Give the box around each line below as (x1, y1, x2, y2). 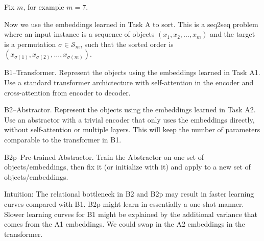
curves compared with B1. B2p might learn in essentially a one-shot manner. (4, 198, 244, 209)
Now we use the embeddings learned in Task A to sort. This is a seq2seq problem (4, 18, 258, 29)
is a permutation (4, 38, 56, 49)
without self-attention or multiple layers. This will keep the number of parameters (4, 124, 260, 135)
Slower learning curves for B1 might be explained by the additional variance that (4, 208, 257, 219)
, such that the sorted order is (80, 38, 174, 49)
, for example (23, 2, 64, 12)
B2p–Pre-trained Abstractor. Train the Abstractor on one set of (4, 151, 204, 162)
